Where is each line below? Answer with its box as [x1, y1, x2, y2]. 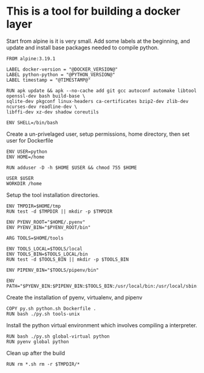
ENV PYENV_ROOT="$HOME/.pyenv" [6, 219, 86, 225]
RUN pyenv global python [6, 338, 69, 345]
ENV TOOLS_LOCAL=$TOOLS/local [6, 246, 83, 252]
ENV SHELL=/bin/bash [6, 119, 59, 126]
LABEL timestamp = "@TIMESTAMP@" [6, 77, 91, 83]
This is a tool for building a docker [6, 4, 181, 18]
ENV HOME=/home [6, 154, 45, 160]
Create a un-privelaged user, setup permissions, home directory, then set [6, 130, 190, 138]
